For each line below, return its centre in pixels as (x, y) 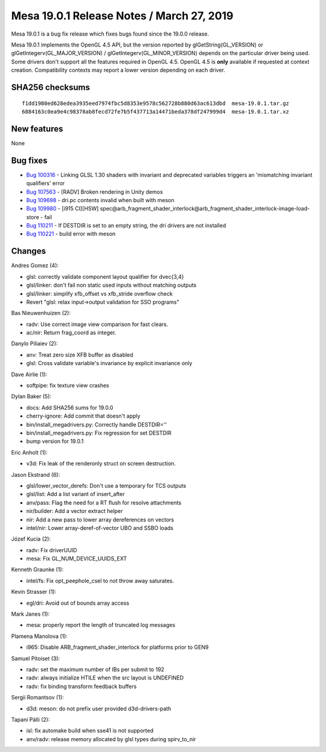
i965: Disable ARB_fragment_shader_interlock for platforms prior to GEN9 (117, 647)
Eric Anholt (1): (29, 452)
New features (37, 129)
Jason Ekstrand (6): (36, 474)
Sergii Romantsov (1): (37, 698)
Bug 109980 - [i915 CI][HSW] (62, 209)
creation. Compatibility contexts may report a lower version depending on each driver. (118, 70)
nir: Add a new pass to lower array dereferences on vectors (100, 520)
